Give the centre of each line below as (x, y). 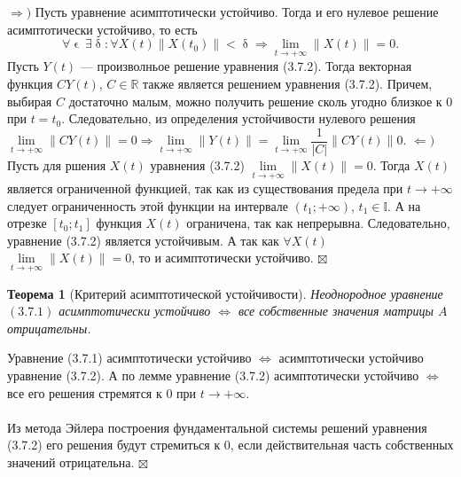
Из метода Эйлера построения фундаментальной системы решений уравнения (217, 427)
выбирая (30, 101)
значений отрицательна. (71, 462)
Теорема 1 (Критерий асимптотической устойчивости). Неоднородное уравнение (225, 293)
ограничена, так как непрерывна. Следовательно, (318, 223)
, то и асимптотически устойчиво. (223, 258)
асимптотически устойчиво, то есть (102, 29)
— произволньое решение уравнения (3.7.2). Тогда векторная (246, 66)
